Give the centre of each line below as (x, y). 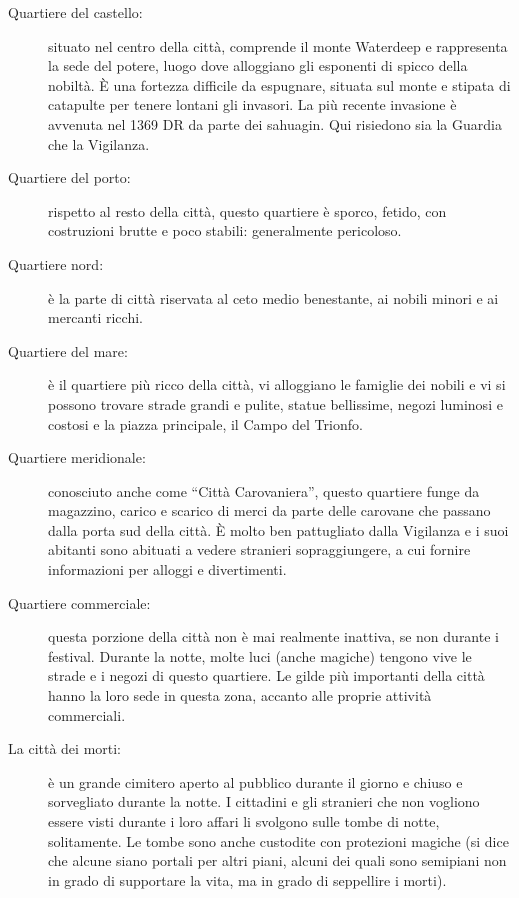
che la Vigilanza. (99, 143)
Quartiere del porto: (69, 177)
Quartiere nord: (56, 263)
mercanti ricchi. (95, 317)
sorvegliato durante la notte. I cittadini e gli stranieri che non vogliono (264, 801)
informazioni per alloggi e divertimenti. (167, 569)
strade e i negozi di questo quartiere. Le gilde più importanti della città (266, 675)
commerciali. (87, 714)
